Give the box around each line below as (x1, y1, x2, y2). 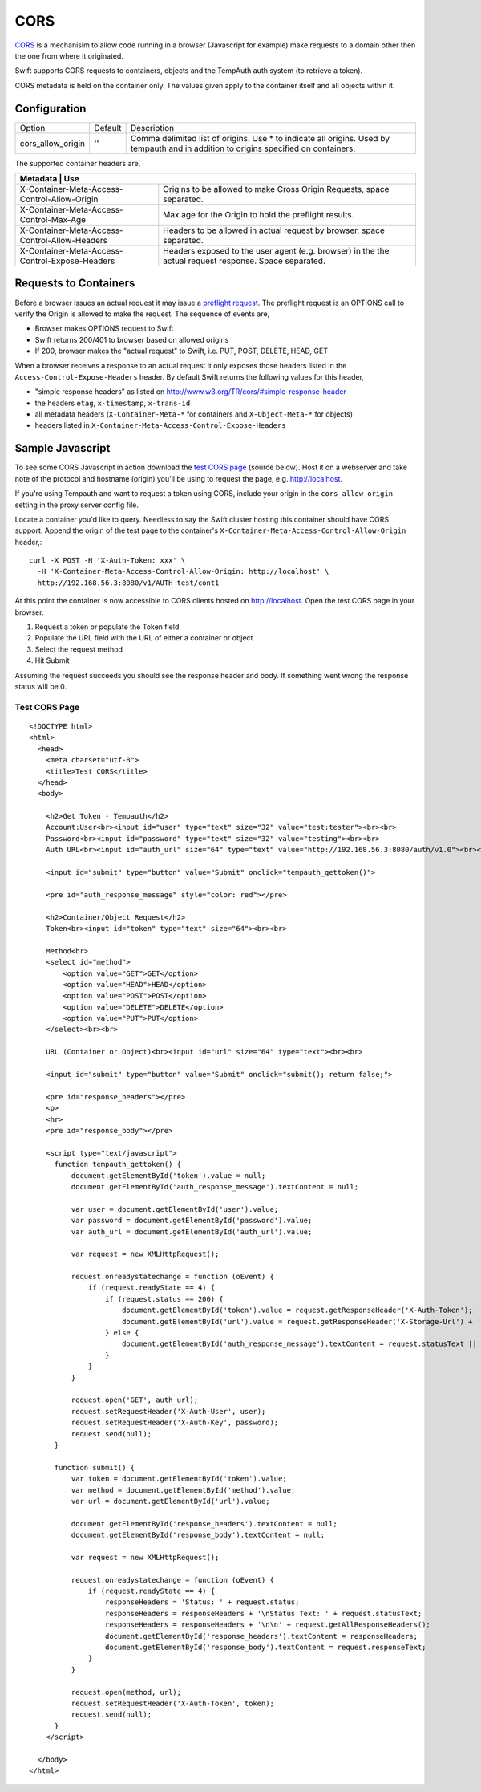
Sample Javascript (14, 441, 111, 455)
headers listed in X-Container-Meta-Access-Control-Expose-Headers (34, 421, 286, 430)
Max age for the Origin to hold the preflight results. (163, 209, 354, 221)
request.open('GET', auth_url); (71, 1396, 199, 1404)
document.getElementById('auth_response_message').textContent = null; (71, 1182, 359, 1191)
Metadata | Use (19, 173, 79, 185)
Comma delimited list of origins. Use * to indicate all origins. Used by (130, 132, 390, 144)
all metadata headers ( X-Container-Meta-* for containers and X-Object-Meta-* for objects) (34, 409, 353, 419)
